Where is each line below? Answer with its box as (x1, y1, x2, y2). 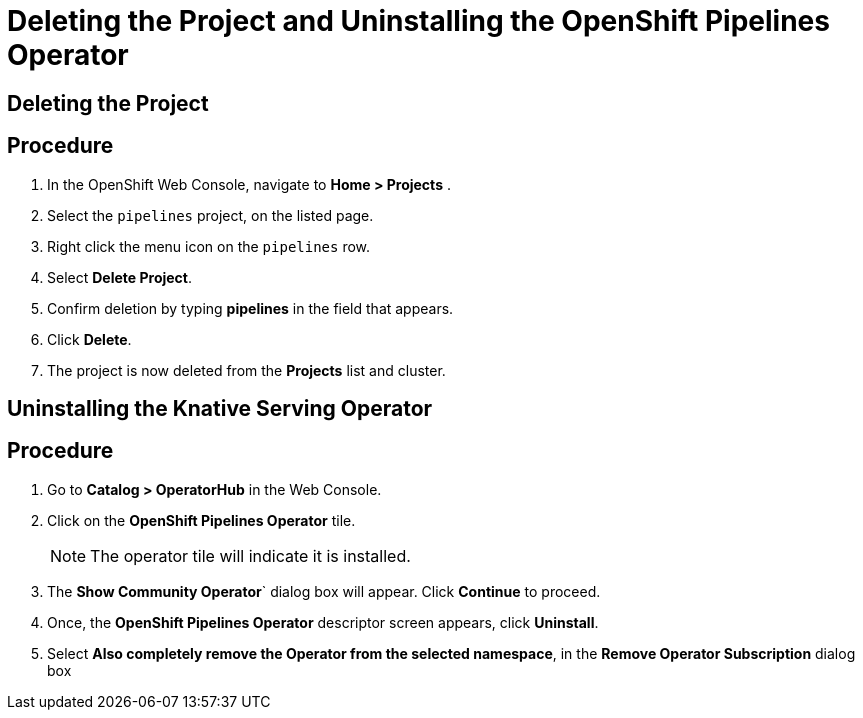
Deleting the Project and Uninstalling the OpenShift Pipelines (7, 4, 830, 38)
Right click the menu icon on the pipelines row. (47, 237, 371, 255)
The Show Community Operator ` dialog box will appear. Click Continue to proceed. (47, 582, 601, 600)
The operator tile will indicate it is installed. (90, 545, 411, 566)
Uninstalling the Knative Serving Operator (7, 396, 433, 422)
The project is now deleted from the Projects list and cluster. (47, 361, 446, 379)
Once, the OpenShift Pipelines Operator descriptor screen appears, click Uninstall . (47, 613, 599, 631)
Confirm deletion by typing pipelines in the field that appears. (47, 299, 454, 317)
